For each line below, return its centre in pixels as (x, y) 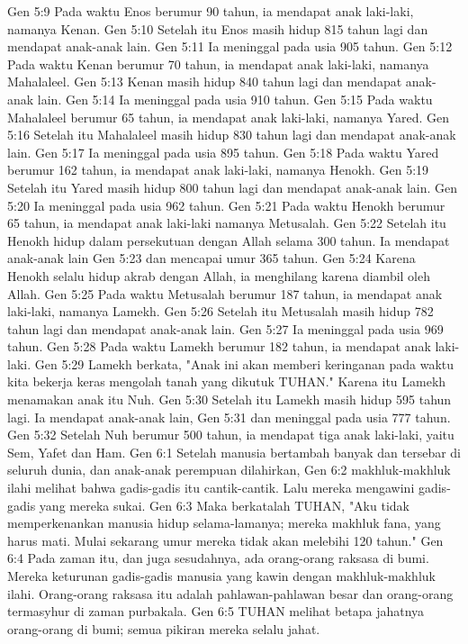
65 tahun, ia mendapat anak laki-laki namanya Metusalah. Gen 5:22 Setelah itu (227, 223)
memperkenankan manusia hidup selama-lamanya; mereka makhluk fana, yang (224, 523)
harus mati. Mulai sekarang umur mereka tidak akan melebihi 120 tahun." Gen (225, 540)
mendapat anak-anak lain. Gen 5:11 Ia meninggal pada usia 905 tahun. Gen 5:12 (230, 46)
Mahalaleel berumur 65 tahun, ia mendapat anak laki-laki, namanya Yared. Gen (229, 117)
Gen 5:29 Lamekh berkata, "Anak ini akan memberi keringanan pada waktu (244, 363)
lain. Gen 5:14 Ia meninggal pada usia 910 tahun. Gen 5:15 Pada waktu (235, 99)
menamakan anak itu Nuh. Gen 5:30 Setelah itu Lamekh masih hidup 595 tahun (229, 399)
